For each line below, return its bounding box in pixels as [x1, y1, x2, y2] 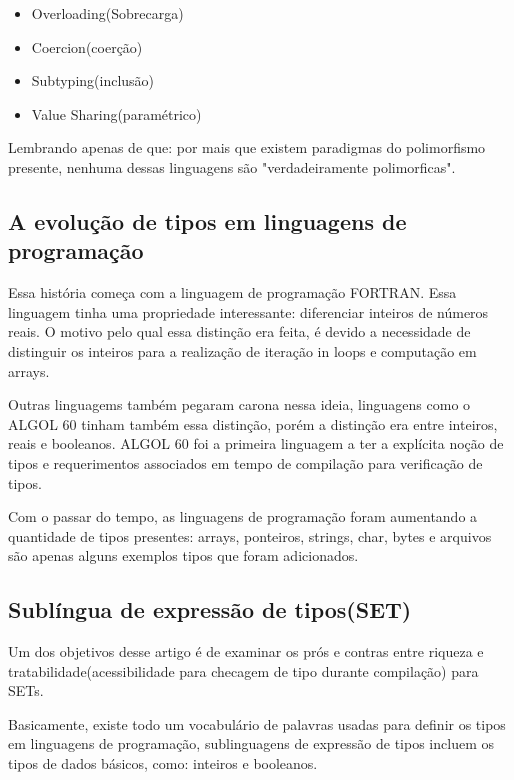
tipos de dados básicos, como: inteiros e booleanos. [8, 753, 318, 774]
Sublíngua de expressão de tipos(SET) [8, 594, 412, 625]
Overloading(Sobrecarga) [31, 3, 184, 23]
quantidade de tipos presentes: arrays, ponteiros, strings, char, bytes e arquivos [8, 525, 492, 546]
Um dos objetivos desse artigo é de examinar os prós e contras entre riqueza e [8, 641, 484, 662]
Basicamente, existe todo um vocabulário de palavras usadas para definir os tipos [8, 713, 506, 734]
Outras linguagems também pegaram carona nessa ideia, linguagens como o [8, 394, 471, 415]
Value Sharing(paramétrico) [31, 103, 202, 124]
